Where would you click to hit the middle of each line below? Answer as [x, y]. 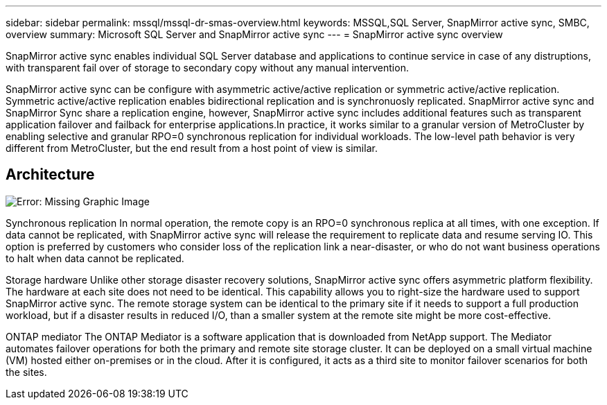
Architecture [50, 175]
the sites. [26, 372]
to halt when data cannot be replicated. [95, 258]
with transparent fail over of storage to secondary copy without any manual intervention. [207, 68]
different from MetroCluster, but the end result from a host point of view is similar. [192, 148]
